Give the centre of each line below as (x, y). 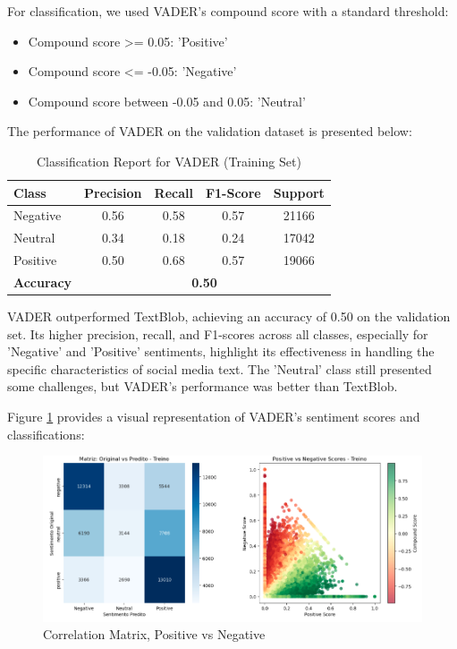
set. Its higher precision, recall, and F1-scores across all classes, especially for (218, 333)
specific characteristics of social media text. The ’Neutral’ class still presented (220, 368)
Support (299, 192)
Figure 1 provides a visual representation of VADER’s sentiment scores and (214, 416)
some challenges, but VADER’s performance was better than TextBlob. (203, 386)
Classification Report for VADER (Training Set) (169, 161)
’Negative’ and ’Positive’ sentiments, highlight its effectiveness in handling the (221, 351)
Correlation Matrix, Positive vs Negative (154, 634)
